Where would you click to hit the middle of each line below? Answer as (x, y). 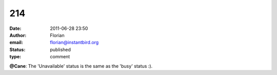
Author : (18, 35)
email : (16, 43)
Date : (15, 28)
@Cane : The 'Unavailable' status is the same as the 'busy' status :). (81, 66)
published (61, 49)
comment (60, 57)
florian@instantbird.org (74, 43)
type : (15, 57)
